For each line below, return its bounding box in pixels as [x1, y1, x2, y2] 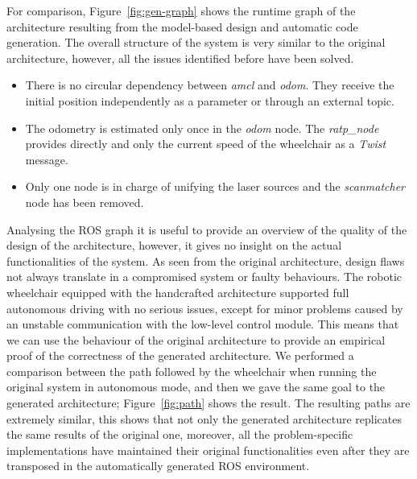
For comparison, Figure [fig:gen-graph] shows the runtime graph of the [6, 2, 356, 19]
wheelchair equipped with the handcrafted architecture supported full [6, 283, 349, 300]
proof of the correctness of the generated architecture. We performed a [6, 347, 354, 364]
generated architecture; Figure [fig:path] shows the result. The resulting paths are [6, 394, 411, 411]
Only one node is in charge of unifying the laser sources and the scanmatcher [25, 178, 406, 195]
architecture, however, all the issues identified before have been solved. [6, 49, 354, 66]
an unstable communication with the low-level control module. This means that [6, 316, 399, 332]
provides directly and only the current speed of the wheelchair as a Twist [25, 135, 386, 152]
